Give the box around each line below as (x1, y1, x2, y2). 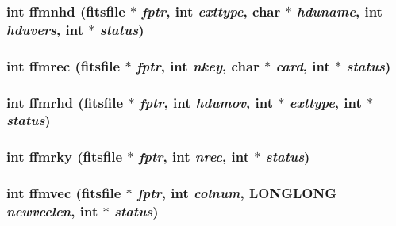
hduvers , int (6, 19, 84, 39)
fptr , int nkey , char (136, 56, 260, 75)
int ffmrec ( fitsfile (6, 56, 121, 75)
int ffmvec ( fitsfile (6, 183, 121, 203)
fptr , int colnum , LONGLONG (137, 183, 336, 203)
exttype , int (289, 92, 362, 112)
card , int (275, 56, 330, 75)
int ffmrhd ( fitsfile (6, 92, 124, 112)
